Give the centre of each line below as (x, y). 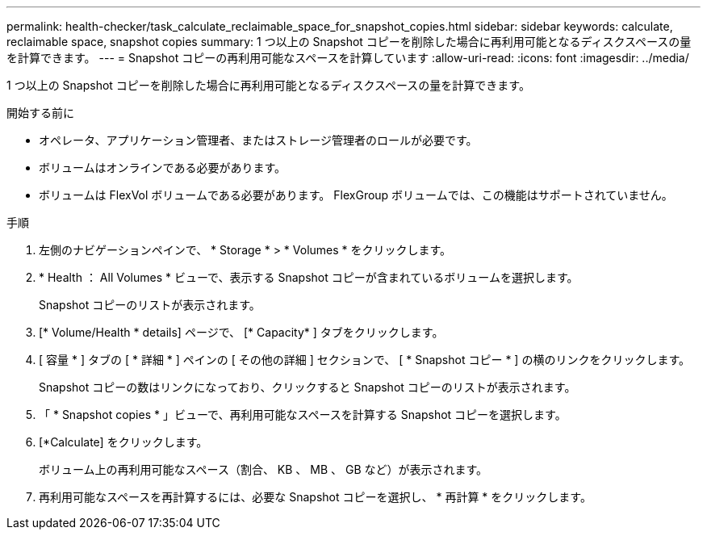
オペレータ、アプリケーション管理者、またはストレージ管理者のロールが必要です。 (258, 140)
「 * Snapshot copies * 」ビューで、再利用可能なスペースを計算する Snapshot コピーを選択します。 (303, 415)
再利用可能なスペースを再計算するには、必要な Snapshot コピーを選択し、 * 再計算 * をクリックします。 (315, 497)
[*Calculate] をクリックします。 (123, 442)
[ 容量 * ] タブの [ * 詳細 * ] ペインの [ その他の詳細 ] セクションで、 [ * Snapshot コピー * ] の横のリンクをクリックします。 (364, 360)
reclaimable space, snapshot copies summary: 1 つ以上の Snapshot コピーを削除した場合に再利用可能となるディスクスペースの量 (349, 42)
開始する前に (40, 113)
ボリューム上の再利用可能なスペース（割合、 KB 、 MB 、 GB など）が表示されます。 (264, 469)
